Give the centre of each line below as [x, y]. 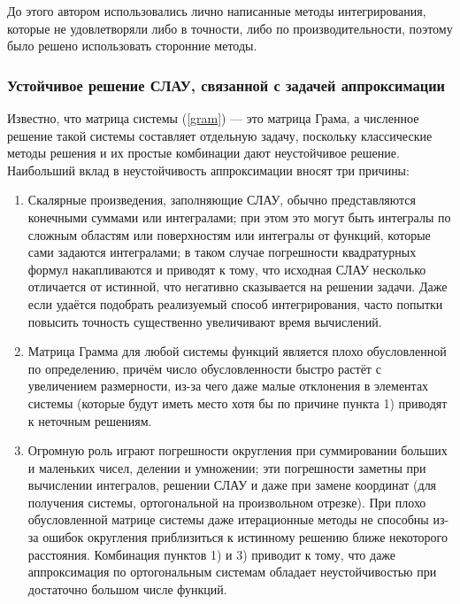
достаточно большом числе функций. [127, 589]
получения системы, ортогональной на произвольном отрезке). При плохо [227, 502]
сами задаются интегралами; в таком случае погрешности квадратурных [222, 252]
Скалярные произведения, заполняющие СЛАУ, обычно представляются [222, 200]
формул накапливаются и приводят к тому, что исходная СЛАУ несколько [227, 269]
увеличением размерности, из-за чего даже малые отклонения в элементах [228, 386]
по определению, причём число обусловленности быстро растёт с [204, 368]
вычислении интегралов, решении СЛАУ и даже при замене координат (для [232, 485]
